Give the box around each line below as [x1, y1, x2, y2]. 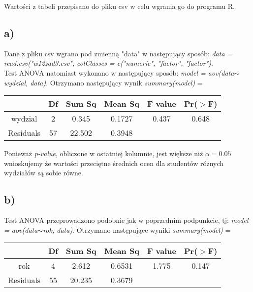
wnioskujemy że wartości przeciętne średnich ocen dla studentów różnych [4, 158, 224, 168]
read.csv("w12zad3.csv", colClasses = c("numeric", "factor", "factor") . [4, 58, 213, 68]
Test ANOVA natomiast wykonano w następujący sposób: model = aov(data [4, 67, 234, 78]
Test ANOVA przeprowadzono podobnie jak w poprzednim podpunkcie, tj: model [4, 215, 249, 225]
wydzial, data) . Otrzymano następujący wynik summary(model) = [4, 77, 203, 87]
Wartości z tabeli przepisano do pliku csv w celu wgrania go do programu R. [4, 1, 235, 11]
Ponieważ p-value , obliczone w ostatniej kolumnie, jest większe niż [4, 148, 203, 159]
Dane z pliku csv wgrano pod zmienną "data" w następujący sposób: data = [4, 48, 233, 58]
